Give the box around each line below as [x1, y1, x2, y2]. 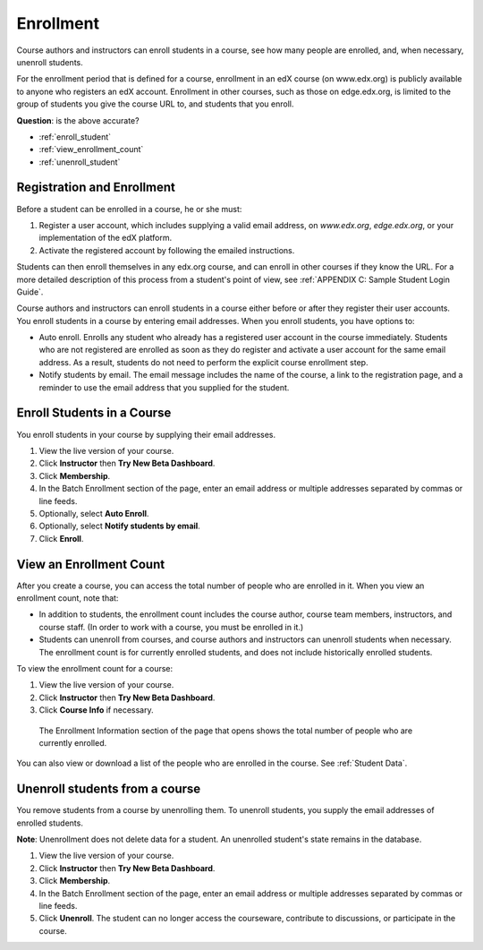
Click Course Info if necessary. [38, 705, 154, 715]
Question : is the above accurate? [16, 115, 140, 125]
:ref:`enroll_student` [38, 131, 112, 142]
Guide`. [16, 287, 44, 297]
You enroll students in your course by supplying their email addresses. [16, 429, 276, 440]
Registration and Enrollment [16, 180, 176, 195]
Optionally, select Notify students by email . [38, 520, 200, 532]
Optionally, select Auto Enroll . [38, 508, 149, 518]
